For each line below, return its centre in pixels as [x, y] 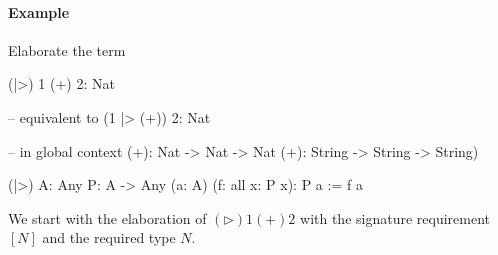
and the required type [109, 237]
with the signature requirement [395, 217]
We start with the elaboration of [107, 217]
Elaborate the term [67, 49]
